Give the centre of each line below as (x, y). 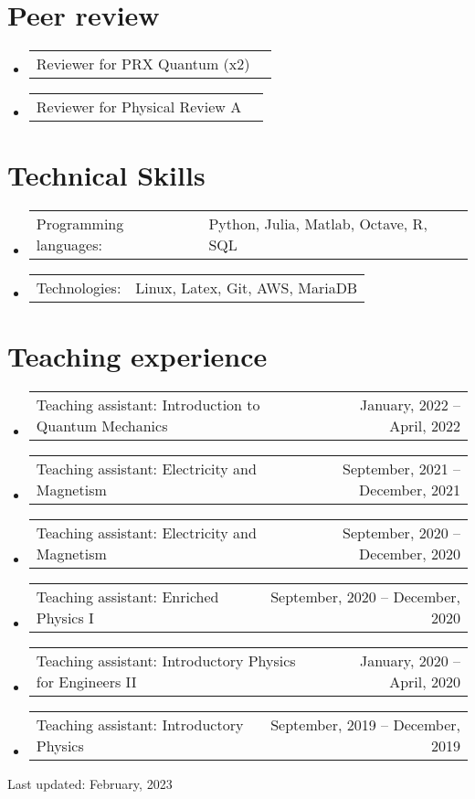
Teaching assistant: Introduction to (148, 405)
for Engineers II (86, 682)
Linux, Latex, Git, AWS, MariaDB (247, 288)
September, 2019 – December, (365, 725)
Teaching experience (137, 356)
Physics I (65, 618)
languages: (69, 245)
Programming (80, 224)
